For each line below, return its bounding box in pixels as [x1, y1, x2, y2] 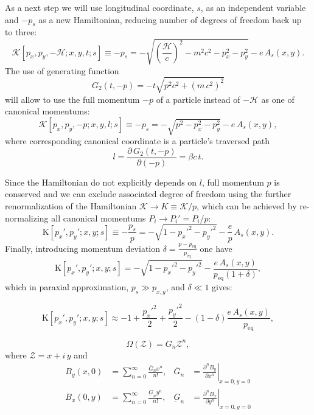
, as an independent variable [200, 1, 306, 13]
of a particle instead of [156, 92, 240, 105]
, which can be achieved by [197, 200, 297, 212]
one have [200, 242, 232, 254]
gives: [212, 281, 232, 293]
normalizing [5, 211, 49, 224]
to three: [5, 26, 37, 38]
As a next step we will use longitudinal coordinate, [5, 1, 194, 13]
